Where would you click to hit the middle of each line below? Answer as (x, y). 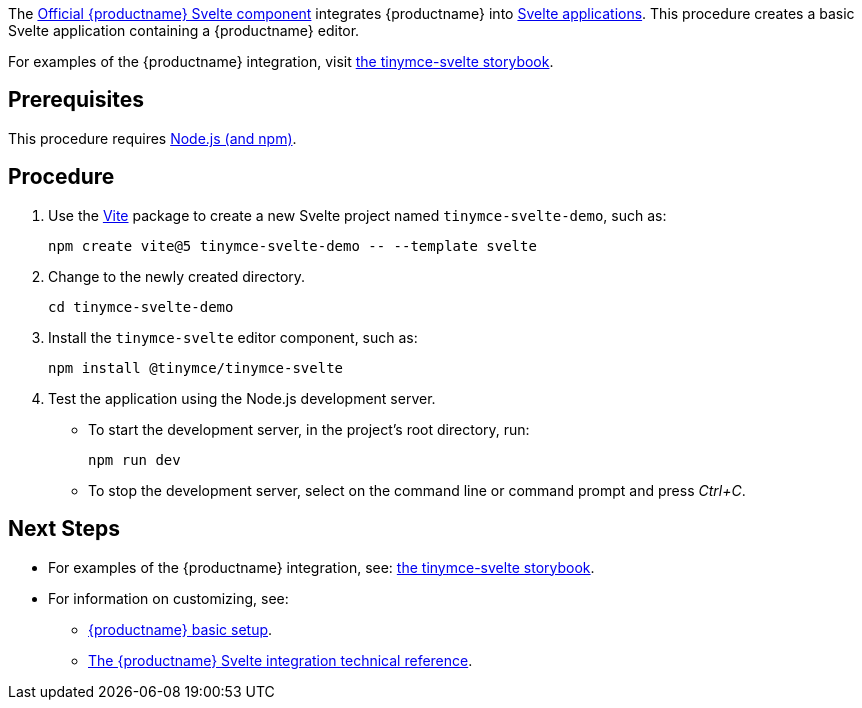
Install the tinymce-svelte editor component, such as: (233, 337)
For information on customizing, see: (168, 598)
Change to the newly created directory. (177, 276)
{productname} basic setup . (180, 629)
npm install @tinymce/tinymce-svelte (196, 367)
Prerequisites (76, 100)
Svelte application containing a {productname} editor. (184, 30)
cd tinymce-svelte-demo (141, 306)
